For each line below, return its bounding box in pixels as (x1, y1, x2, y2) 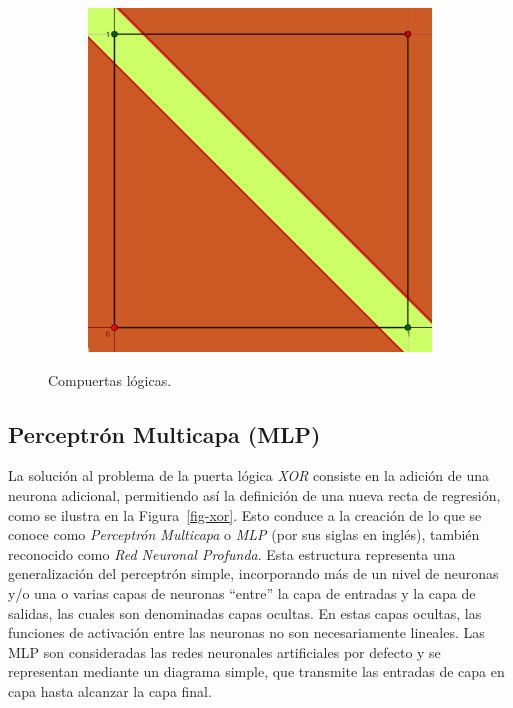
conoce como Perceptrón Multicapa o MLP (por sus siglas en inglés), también (8, 524, 480, 545)
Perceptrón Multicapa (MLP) (8, 418, 321, 449)
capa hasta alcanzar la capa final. (8, 680, 212, 701)
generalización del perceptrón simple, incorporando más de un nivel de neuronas (8, 563, 499, 584)
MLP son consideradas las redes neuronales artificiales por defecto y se (8, 641, 441, 662)
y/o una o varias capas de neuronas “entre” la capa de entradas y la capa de (8, 582, 476, 603)
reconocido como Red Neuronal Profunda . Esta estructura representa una (8, 543, 456, 564)
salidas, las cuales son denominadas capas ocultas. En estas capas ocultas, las (8, 602, 482, 623)
